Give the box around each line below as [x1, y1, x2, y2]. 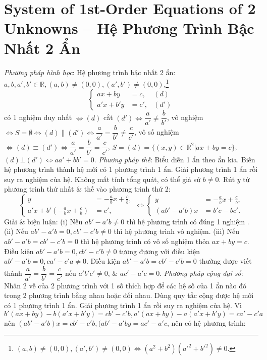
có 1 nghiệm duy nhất [4, 112, 72, 123]
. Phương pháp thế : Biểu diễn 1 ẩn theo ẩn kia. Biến [94, 154, 255, 164]
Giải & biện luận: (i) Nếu [4, 216, 83, 226]
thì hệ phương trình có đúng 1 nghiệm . [126, 216, 249, 226]
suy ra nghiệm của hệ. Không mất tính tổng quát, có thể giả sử [4, 173, 201, 184]
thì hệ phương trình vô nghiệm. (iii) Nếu [114, 226, 239, 236]
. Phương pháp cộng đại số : [159, 268, 243, 278]
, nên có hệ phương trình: [167, 317, 246, 328]
